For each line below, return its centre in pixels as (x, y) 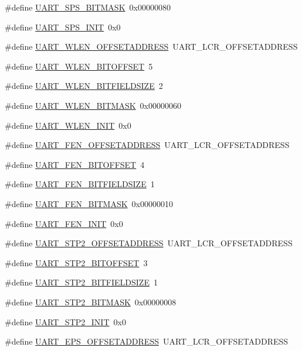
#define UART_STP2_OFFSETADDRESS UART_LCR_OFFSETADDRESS (149, 243)
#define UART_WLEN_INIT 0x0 (68, 125)
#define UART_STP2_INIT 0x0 (65, 321)
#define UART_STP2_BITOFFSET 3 (76, 262)
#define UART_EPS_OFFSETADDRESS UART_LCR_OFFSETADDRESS (147, 341)
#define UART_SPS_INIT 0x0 (63, 27)
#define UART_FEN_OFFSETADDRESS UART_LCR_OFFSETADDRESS (147, 145)
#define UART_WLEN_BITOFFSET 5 (79, 66)
